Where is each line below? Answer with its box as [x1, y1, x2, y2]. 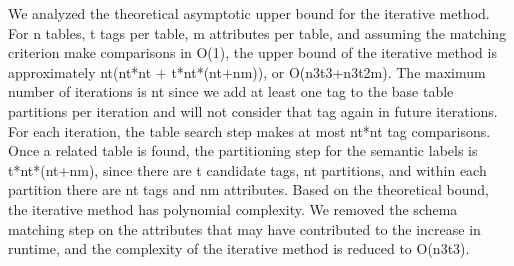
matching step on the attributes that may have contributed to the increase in [8, 218, 481, 239]
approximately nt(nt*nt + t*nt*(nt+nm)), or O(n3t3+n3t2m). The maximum [8, 61, 486, 82]
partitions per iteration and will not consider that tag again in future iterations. [8, 100, 498, 121]
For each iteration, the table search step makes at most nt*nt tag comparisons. [8, 120, 491, 141]
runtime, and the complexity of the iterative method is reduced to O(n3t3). [8, 238, 470, 259]
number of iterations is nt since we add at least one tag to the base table [8, 81, 454, 102]
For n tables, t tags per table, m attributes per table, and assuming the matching [8, 22, 507, 43]
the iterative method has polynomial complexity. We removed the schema [8, 198, 458, 219]
